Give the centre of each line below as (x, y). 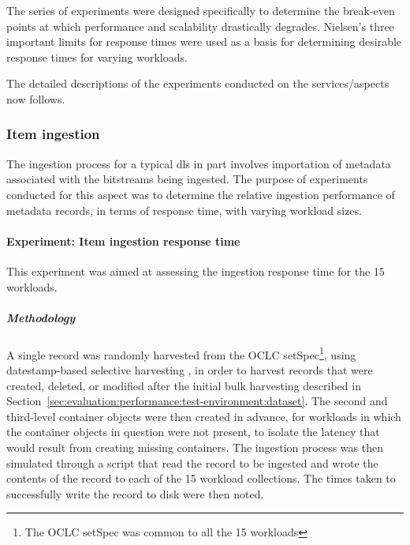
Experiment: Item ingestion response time (123, 241)
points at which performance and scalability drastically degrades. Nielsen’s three (200, 26)
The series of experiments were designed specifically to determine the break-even (201, 10)
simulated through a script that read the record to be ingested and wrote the (192, 462)
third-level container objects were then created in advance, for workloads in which (204, 416)
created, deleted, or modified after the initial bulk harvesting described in (184, 385)
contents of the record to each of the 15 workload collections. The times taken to (201, 478)
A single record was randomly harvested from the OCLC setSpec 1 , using (181, 353)
